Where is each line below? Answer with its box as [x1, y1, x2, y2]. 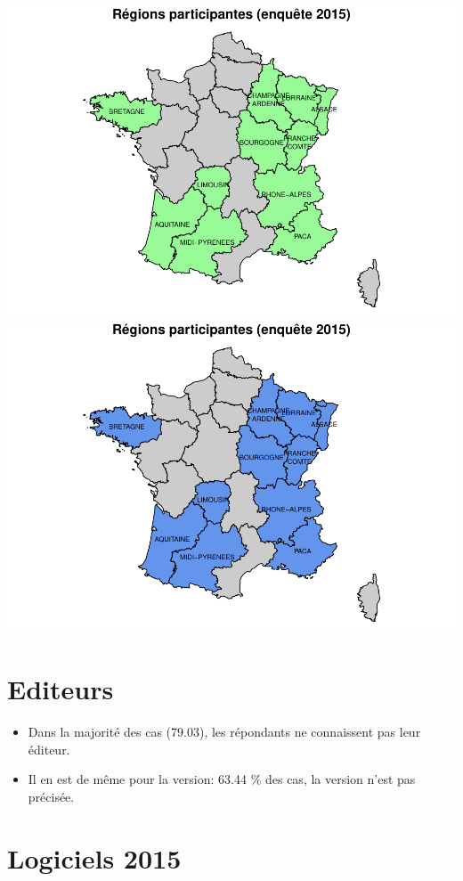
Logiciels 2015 [7, 839, 182, 876]
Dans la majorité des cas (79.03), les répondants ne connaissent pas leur [28, 722, 421, 741]
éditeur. [28, 739, 70, 758]
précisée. [28, 787, 75, 805]
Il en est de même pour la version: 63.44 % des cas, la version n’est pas [28, 770, 416, 788]
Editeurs [7, 671, 114, 707]
